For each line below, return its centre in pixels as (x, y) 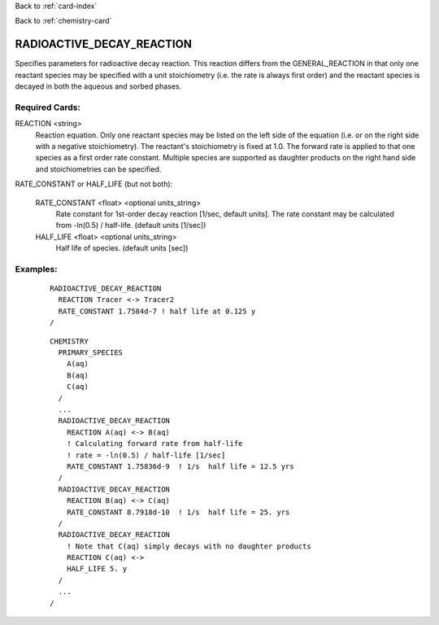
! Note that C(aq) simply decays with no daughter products (189, 546)
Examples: (36, 269)
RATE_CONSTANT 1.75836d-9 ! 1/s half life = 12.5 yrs (180, 466)
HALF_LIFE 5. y (97, 569)
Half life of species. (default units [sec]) (122, 248)
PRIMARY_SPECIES (91, 353)
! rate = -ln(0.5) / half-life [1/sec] (146, 455)
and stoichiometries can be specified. (98, 169)
